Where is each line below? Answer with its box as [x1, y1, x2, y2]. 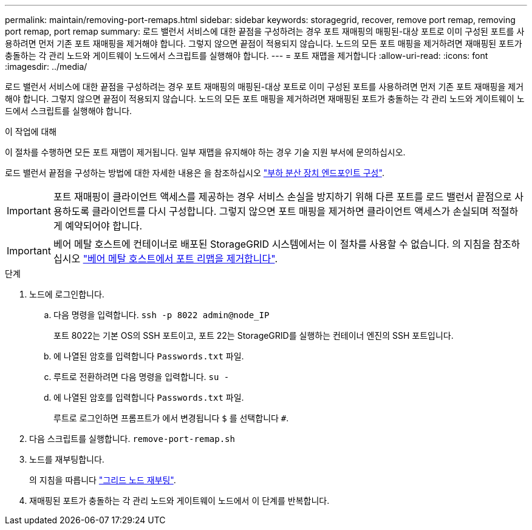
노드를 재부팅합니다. [29, 454, 104, 464]
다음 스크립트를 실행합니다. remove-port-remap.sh [29, 433, 235, 444]
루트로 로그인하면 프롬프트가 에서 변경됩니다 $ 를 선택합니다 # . [53, 413, 289, 423]
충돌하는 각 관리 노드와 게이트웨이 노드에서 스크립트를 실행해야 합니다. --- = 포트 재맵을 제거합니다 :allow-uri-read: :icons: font [5, 50, 488, 61]
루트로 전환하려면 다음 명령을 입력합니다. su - [53, 372, 230, 382]
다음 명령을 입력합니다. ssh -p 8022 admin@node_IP [53, 310, 270, 320]
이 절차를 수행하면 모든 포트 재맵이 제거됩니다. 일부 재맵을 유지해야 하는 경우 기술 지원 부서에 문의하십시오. [5, 147, 406, 157]
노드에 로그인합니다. [29, 289, 104, 299]
